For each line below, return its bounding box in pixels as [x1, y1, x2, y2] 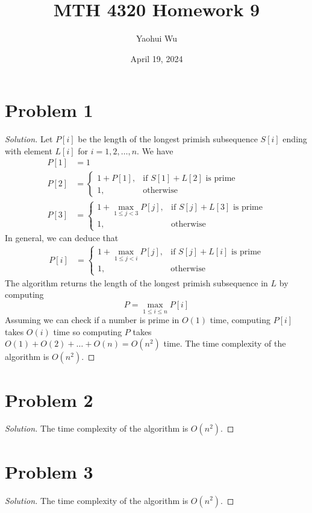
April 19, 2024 [130, 52, 183, 65]
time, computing [210, 313, 271, 326]
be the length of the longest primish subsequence [78, 133, 258, 145]
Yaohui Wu [136, 32, 178, 45]
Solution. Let [5, 133, 53, 145]
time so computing [53, 325, 122, 338]
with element [5, 144, 52, 157]
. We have [137, 144, 173, 157]
